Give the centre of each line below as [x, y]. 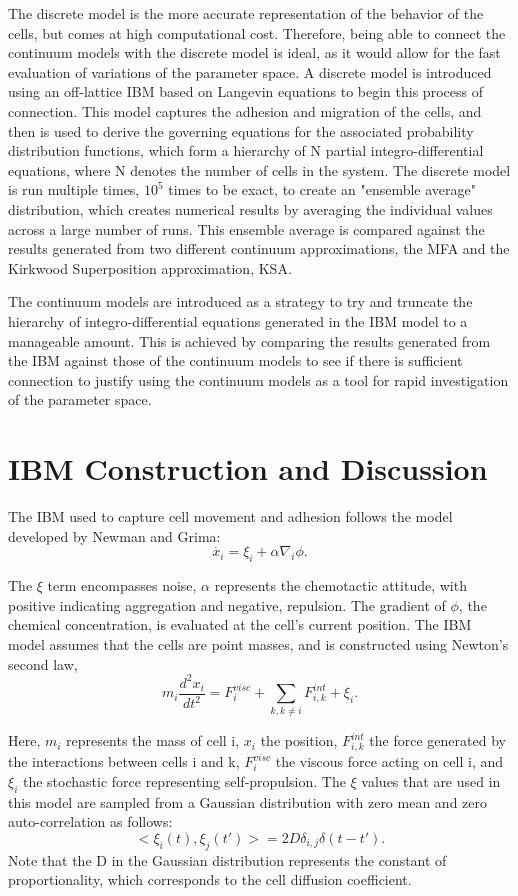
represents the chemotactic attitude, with [340, 585]
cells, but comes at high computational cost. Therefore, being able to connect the [257, 32]
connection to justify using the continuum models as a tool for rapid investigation [258, 379]
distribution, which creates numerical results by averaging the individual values [250, 208]
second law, [43, 663]
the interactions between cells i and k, [124, 761]
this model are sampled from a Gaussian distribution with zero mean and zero [248, 801]
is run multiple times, [74, 189]
